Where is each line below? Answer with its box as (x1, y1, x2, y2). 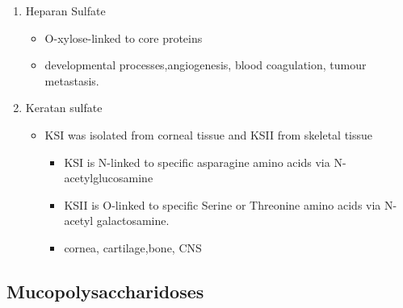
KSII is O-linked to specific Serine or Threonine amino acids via (64, 196, 381, 213)
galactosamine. (96, 212, 170, 229)
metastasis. (44, 72, 99, 89)
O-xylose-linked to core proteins (44, 29, 203, 46)
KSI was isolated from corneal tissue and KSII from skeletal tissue (44, 126, 373, 143)
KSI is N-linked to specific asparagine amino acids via (64, 153, 330, 170)
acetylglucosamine (64, 169, 153, 186)
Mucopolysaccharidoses (6, 278, 204, 303)
